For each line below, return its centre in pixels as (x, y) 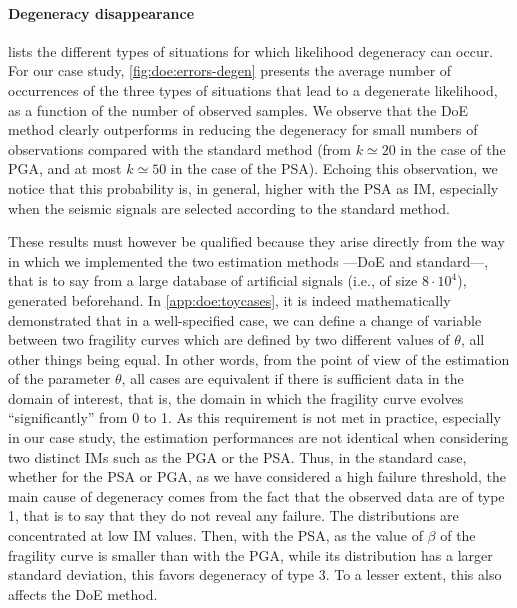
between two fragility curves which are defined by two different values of (229, 339)
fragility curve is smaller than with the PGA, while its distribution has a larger (250, 554)
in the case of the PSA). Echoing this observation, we (334, 168)
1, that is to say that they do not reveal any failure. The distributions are (233, 515)
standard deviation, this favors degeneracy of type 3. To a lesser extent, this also (255, 574)
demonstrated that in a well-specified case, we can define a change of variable (245, 319)
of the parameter (59, 378)
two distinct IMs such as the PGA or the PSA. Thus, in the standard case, (237, 456)
